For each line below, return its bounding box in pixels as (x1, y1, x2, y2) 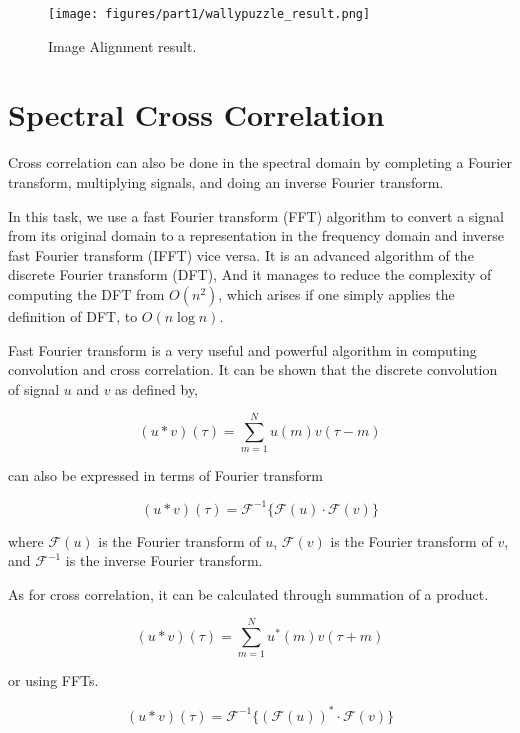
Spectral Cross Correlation (8, 94, 385, 135)
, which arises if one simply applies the (218, 283, 455, 304)
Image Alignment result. (48, 35, 197, 56)
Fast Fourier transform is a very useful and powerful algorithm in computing (8, 339, 477, 360)
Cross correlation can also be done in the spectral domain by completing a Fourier (8, 152, 512, 173)
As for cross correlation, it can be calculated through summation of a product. (8, 583, 489, 604)
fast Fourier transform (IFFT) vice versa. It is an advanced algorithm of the (8, 244, 474, 265)
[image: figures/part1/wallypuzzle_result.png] (48, 7, 371, 21)
